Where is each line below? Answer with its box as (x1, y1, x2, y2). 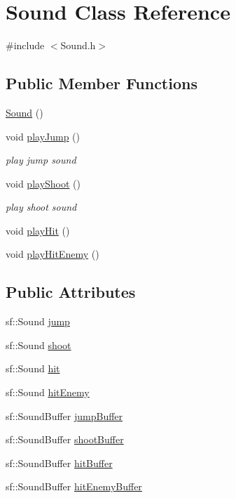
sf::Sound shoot (6, 337, 71, 352)
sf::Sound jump (6, 314, 70, 329)
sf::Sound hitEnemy (6, 385, 90, 400)
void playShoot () (6, 176, 81, 190)
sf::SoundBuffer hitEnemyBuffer (6, 479, 142, 494)
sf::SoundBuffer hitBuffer (6, 455, 113, 470)
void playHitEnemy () (6, 247, 99, 261)
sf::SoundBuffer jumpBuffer (6, 408, 123, 423)
